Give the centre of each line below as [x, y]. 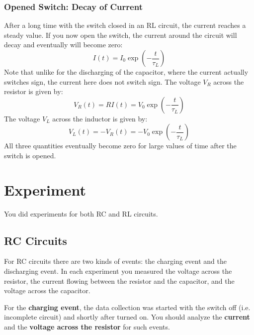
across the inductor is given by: [100, 118]
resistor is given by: [34, 91]
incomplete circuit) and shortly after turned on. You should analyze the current [127, 317]
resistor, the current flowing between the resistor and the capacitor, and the [119, 280]
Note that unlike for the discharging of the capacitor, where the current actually [126, 72]
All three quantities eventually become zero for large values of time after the [120, 146]
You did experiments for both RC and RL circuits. [81, 213]
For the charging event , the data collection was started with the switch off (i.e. [127, 307]
